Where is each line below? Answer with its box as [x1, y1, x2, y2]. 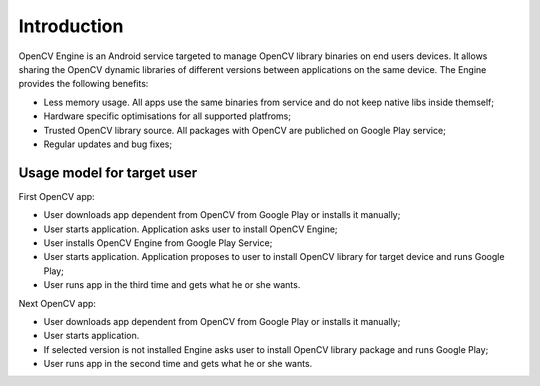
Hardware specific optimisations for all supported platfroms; [43, 110, 292, 122]
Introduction [18, 15, 124, 37]
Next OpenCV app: [18, 297, 97, 309]
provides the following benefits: [18, 78, 149, 90]
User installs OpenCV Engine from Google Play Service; [43, 236, 273, 249]
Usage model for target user [18, 164, 198, 181]
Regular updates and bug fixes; [43, 138, 173, 150]
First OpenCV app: [18, 190, 95, 202]
